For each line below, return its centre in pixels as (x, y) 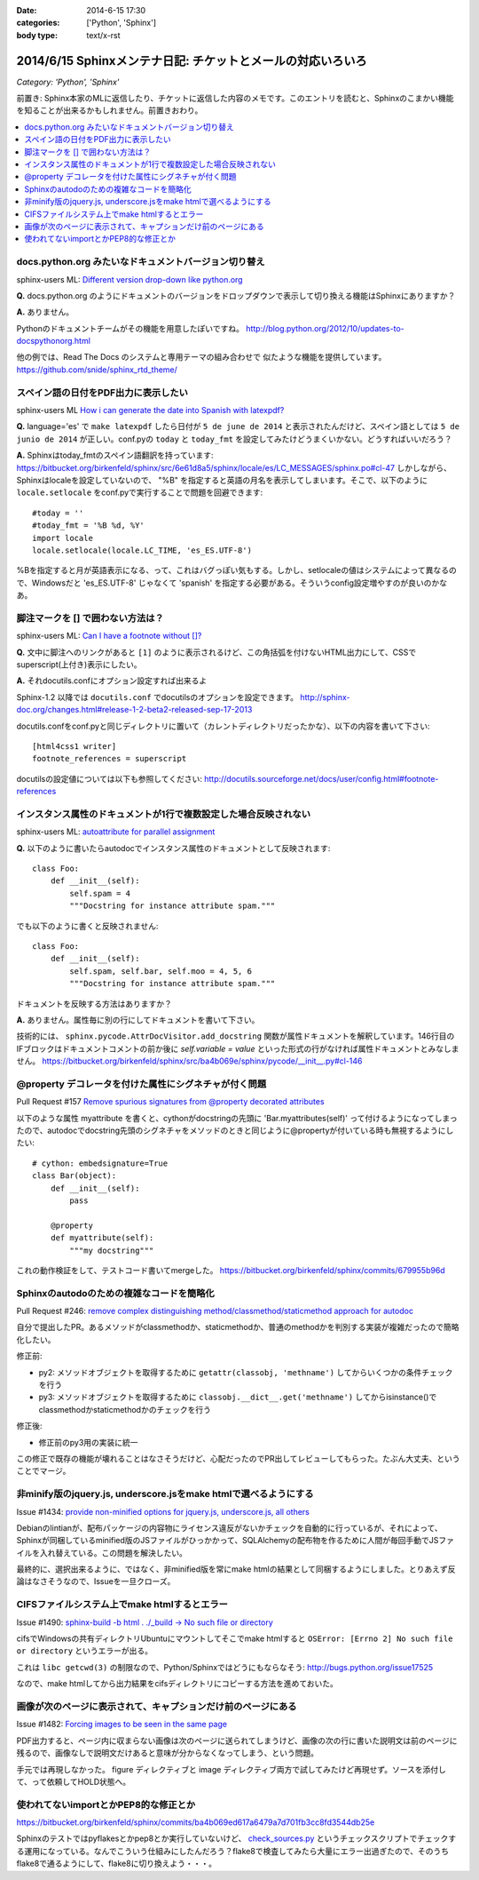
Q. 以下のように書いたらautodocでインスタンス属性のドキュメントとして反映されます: (173, 848)
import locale (63, 538)
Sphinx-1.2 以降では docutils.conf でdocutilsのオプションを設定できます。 (157, 697)
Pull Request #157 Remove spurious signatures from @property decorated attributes (170, 1102)
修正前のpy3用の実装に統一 (88, 1442)
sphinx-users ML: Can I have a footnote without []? (109, 636)
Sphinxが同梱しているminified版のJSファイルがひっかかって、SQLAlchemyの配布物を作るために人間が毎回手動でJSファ (235, 1541)
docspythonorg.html (53, 341)
